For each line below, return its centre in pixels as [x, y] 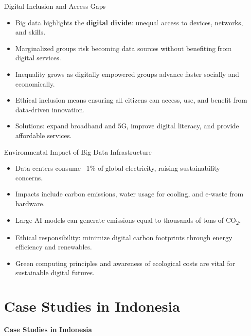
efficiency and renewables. [54, 247]
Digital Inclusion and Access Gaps [55, 6]
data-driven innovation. [50, 109]
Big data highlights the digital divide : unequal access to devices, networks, [129, 22]
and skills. [30, 32]
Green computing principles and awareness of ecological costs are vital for [125, 263]
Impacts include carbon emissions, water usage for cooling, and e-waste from [129, 194]
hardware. [30, 203]
